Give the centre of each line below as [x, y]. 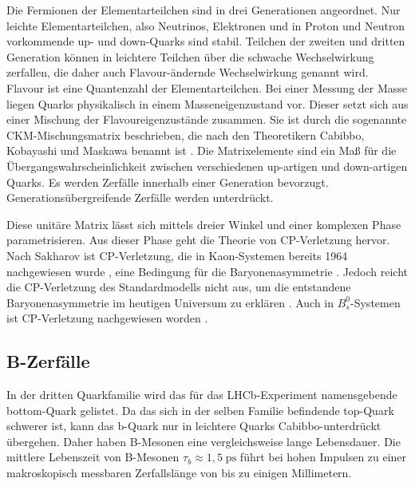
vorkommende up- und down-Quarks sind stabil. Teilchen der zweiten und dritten [206, 41]
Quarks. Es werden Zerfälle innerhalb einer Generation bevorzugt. [168, 182]
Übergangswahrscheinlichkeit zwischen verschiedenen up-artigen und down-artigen [207, 166]
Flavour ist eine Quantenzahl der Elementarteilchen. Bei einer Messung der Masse [207, 87]
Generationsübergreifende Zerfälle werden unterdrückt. [140, 198]
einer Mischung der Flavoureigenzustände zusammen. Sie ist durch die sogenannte [207, 119]
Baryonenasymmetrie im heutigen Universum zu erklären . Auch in [170, 302]
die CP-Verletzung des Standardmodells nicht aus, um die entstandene [179, 287]
